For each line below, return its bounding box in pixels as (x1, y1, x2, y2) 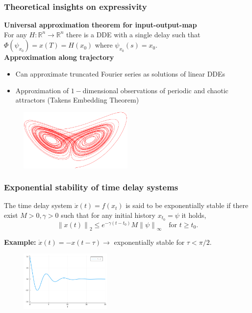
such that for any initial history (61, 210, 155, 220)
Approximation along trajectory (4, 52, 114, 62)
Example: (4, 236, 36, 247)
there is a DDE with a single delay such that (66, 29, 201, 39)
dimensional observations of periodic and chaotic (82, 85, 228, 95)
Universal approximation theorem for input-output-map (4, 20, 197, 30)
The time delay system (4, 200, 72, 210)
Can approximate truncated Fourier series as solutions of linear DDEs (15, 69, 226, 78)
